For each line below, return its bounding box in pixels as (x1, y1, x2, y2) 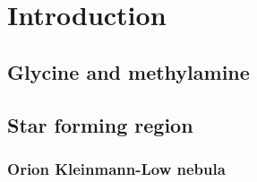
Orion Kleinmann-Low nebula (7, 157, 226, 179)
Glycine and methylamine (7, 57, 250, 85)
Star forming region (7, 110, 193, 138)
